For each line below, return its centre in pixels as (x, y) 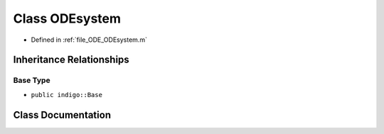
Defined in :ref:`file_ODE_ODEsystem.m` (89, 40)
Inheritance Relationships (71, 60)
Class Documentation (62, 115)
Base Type (32, 80)
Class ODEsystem (67, 18)
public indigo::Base (67, 95)
